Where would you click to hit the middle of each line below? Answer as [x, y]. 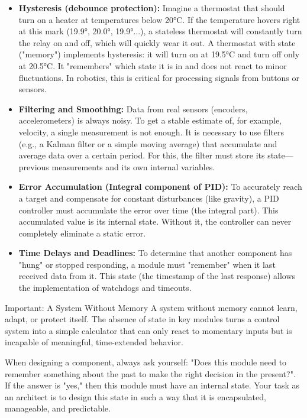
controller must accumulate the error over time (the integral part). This [148, 210]
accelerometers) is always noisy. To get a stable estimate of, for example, [150, 120]
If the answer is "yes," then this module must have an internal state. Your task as [152, 385]
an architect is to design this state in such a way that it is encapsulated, [135, 396]
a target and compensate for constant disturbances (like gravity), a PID [149, 198]
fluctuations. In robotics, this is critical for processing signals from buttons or [159, 77]
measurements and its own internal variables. [133, 166]
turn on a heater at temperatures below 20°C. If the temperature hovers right [159, 19]
